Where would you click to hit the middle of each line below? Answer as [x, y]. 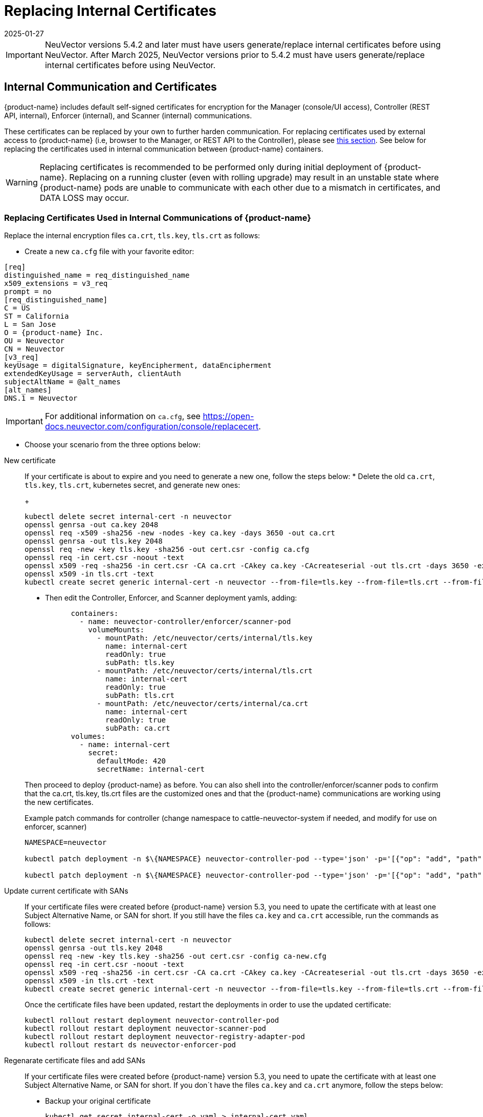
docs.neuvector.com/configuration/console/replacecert [152, 427]
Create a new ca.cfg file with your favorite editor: [109, 252]
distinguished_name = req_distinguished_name [97, 275]
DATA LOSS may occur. [84, 198]
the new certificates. [59, 802]
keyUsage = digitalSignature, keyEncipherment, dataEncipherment [138, 366]
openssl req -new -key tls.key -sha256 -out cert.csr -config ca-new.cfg [176, 956]
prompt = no [28, 292]
